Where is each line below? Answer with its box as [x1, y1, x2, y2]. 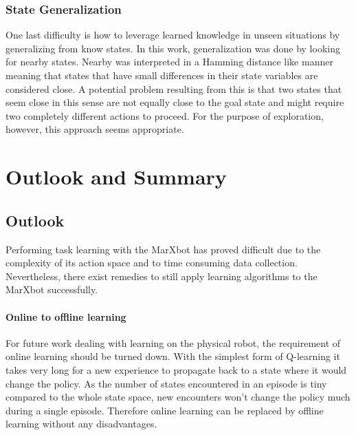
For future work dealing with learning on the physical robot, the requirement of [5, 335, 341, 350]
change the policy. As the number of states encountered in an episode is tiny [5, 376, 327, 390]
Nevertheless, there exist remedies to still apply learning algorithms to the [5, 268, 318, 283]
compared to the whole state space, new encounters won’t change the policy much [5, 390, 351, 404]
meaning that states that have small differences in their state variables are [5, 68, 318, 82]
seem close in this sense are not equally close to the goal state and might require [5, 95, 344, 109]
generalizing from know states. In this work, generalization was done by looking [5, 41, 340, 55]
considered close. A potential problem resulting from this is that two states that [5, 81, 342, 96]
